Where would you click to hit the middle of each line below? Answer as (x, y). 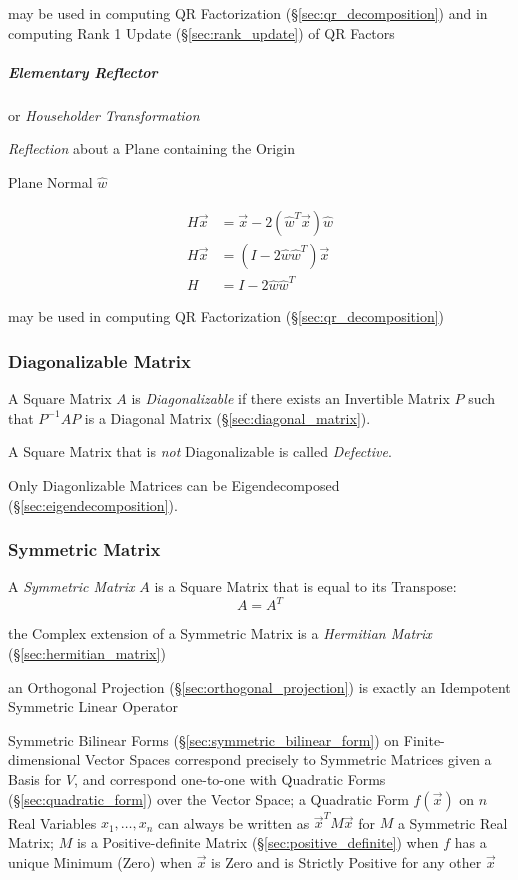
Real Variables (52, 822)
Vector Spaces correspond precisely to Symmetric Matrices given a (288, 759)
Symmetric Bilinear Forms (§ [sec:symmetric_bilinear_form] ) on (204, 739)
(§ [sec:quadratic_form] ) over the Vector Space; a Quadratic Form (208, 798)
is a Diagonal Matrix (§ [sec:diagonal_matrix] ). (227, 417)
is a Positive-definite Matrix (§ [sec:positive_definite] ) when (257, 841)
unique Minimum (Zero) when (100, 861)
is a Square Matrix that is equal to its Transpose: (305, 586)
